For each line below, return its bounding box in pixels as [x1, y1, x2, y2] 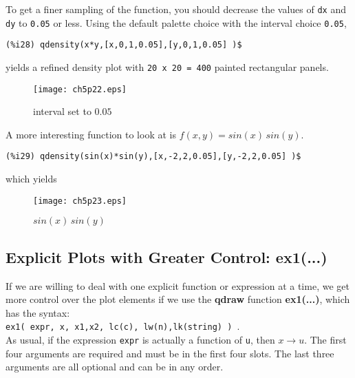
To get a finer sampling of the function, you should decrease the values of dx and [6, 2, 346, 16]
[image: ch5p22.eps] [33, 84, 127, 94]
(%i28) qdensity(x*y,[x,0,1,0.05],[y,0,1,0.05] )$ [6, 40, 242, 50]
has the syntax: [6, 305, 70, 319]
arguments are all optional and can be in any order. [6, 359, 224, 374]
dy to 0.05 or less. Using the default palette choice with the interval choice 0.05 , [6, 15, 347, 30]
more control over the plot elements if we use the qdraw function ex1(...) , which [6, 292, 350, 306]
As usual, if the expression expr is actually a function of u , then [6, 333, 275, 347]
